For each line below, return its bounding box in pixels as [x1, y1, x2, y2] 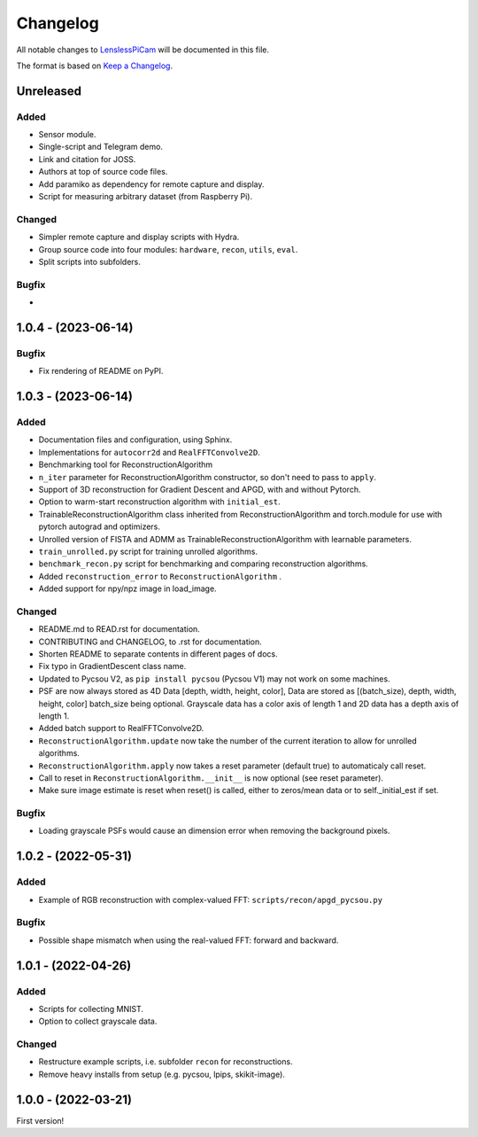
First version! [16, 1115, 65, 1125]
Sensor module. [38, 129, 96, 140]
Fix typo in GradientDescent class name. [38, 661, 187, 672]
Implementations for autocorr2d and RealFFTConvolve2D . [38, 447, 260, 457]
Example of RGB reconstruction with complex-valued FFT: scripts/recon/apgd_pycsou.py [38, 894, 383, 905]
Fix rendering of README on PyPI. [38, 366, 164, 377]
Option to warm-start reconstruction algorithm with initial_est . [38, 496, 281, 507]
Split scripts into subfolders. [38, 256, 142, 267]
